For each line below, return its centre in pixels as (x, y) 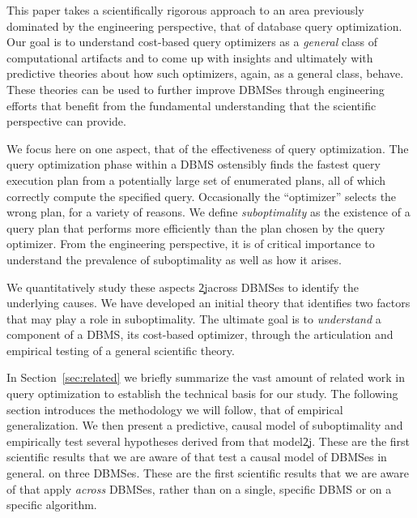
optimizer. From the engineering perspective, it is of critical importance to (191, 244)
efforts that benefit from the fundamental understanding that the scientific (191, 105)
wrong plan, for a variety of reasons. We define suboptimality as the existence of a (208, 212)
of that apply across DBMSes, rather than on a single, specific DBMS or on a (199, 488)
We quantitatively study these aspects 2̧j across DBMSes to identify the (183, 287)
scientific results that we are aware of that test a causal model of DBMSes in (197, 457)
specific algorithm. (52, 505)
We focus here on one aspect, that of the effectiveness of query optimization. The (208, 148)
